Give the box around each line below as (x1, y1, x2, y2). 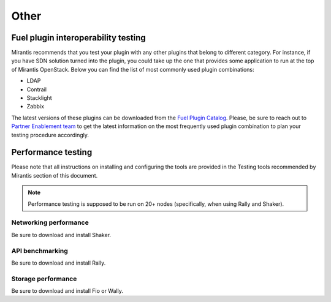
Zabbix (26, 103, 44, 110)
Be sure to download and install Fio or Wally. (11, 287, 124, 295)
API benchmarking (11, 246, 69, 255)
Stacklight (26, 94, 52, 102)
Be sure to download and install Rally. (11, 259, 106, 266)
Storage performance (11, 274, 77, 283)
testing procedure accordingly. (11, 131, 89, 138)
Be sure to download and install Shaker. (11, 231, 112, 238)
